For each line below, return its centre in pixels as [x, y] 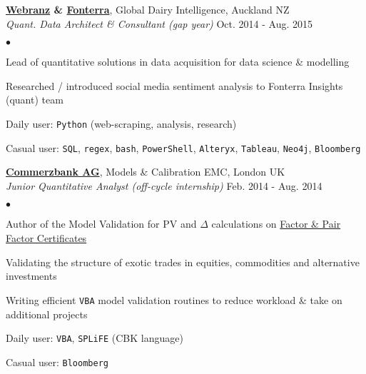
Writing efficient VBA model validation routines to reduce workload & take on [174, 299]
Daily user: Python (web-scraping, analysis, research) [121, 123]
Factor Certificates [46, 238]
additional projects [47, 314]
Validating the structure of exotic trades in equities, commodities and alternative [183, 262]
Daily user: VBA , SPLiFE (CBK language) [95, 338]
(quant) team [35, 100]
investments [31, 276]
